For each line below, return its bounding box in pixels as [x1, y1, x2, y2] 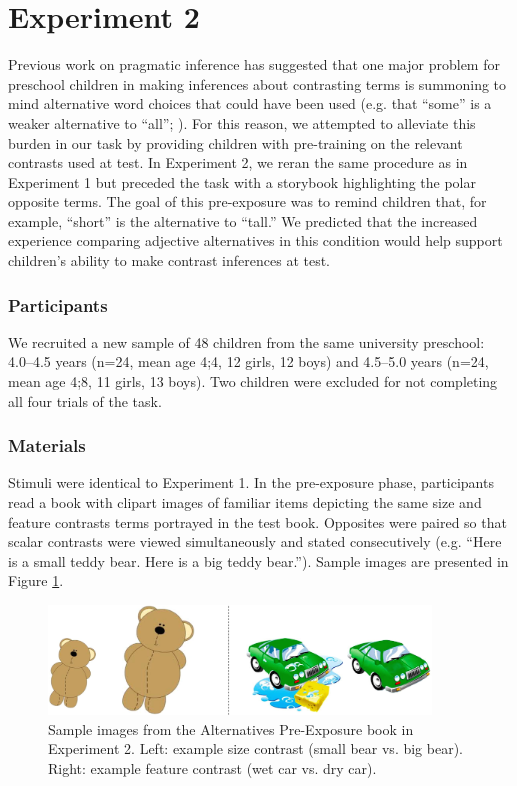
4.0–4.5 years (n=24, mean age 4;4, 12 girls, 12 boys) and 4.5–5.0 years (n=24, [8, 351, 489, 372]
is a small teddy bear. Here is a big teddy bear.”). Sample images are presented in [8, 550, 509, 571]
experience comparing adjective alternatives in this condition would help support [8, 230, 503, 251]
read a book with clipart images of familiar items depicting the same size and [8, 492, 482, 513]
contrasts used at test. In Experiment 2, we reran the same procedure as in [8, 152, 468, 173]
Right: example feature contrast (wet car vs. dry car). [48, 757, 377, 778]
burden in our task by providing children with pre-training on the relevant [8, 132, 463, 153]
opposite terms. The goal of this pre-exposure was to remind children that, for [8, 191, 487, 212]
